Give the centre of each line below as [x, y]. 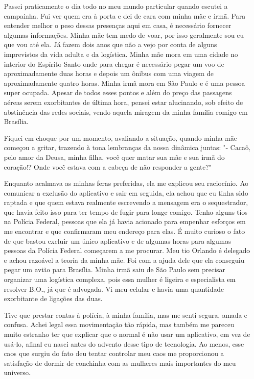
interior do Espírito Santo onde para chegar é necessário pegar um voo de [114, 63]
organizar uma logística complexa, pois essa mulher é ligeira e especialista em [120, 279]
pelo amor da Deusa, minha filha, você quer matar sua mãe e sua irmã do [114, 157]
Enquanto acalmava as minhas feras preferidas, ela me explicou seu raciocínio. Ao [126, 183]
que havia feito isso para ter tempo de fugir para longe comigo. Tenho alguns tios [126, 212]
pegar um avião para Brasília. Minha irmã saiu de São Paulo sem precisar [115, 269]
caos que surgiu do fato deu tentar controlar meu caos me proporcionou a [114, 353]
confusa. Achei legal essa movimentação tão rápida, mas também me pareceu [119, 324]
